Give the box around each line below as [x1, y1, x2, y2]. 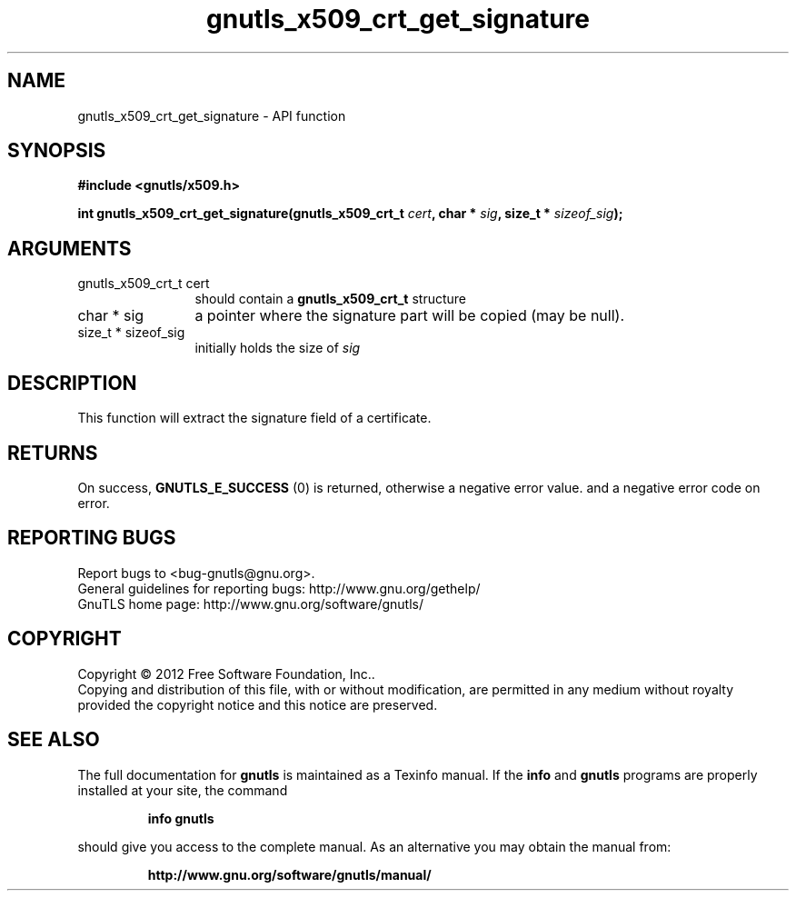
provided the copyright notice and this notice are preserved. [77, 696, 438, 713]
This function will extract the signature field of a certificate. [77, 410, 432, 426]
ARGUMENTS [7, 236, 132, 260]
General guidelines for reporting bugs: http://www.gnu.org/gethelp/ [77, 580, 481, 596]
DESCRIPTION [7, 371, 137, 394]
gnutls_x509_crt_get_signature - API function [77, 107, 346, 124]
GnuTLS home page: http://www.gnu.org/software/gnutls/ [77, 595, 423, 612]
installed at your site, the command [77, 782, 288, 798]
